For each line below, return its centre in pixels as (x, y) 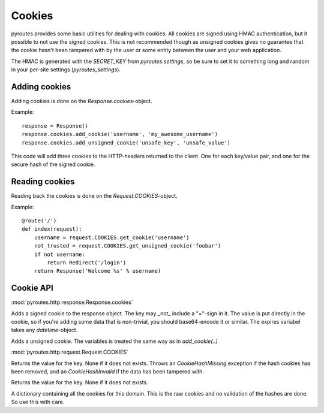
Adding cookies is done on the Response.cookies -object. (82, 101)
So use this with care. (38, 402)
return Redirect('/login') (87, 263)
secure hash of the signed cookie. (53, 164)
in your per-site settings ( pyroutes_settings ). (66, 70)
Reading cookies (43, 182)
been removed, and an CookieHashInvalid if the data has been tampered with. (107, 372)
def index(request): (52, 229)
